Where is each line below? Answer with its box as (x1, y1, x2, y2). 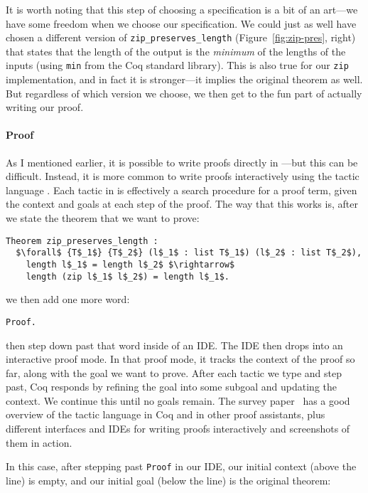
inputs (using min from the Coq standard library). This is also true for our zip (6, 58, 349, 73)
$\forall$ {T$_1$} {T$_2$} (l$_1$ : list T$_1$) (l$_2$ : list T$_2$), (16, 248, 362, 258)
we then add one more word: (6, 292, 130, 307)
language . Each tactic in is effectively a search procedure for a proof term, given (6, 182, 357, 197)
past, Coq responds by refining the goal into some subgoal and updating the (6, 379, 337, 394)
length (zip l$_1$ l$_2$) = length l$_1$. (26, 271, 229, 282)
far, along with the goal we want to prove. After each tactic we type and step (6, 365, 342, 380)
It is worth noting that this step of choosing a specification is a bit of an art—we (6, 2, 358, 16)
